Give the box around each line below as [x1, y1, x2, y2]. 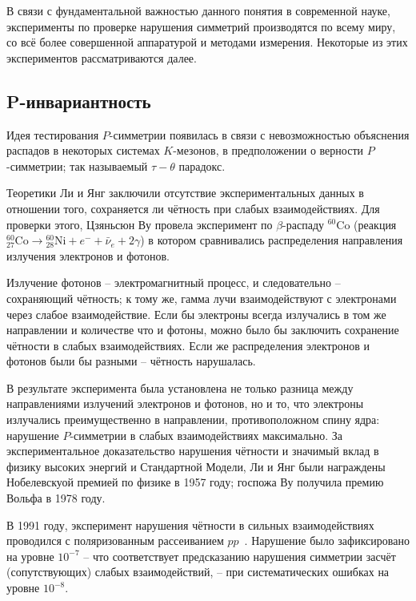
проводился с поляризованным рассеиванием [6, 532, 224, 549]
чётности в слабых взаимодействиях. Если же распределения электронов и [6, 337, 370, 353]
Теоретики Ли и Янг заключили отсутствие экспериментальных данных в [6, 184, 364, 201]
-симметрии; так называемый [6, 157, 148, 174]
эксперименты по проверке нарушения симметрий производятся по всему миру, [6, 18, 396, 34]
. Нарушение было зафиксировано [244, 532, 410, 549]
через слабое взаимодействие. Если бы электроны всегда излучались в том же [6, 305, 386, 322]
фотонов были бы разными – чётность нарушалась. [6, 353, 256, 369]
